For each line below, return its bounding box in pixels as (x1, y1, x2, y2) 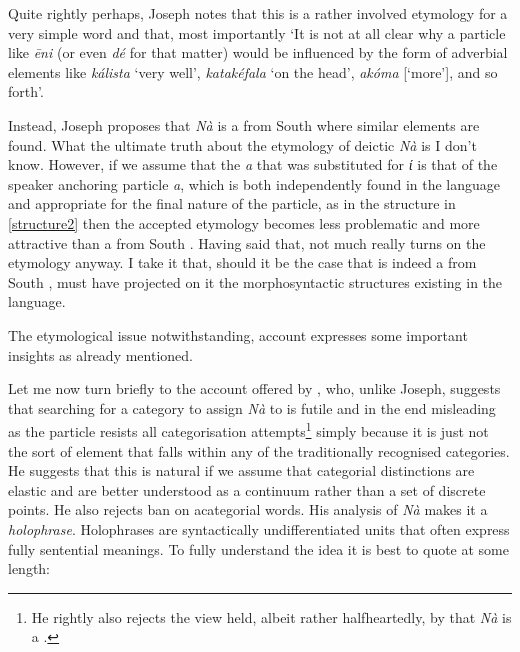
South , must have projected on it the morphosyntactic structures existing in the (8, 271, 503, 292)
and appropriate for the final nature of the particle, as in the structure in (8, 193, 456, 214)
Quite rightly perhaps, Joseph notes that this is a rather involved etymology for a (8, 3, 508, 23)
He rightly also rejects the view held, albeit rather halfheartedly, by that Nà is (31, 606, 512, 627)
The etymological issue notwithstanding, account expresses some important (8, 324, 468, 345)
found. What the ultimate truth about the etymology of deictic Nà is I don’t (8, 134, 477, 155)
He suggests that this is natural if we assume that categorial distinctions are (8, 460, 475, 481)
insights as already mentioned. (8, 344, 193, 365)
